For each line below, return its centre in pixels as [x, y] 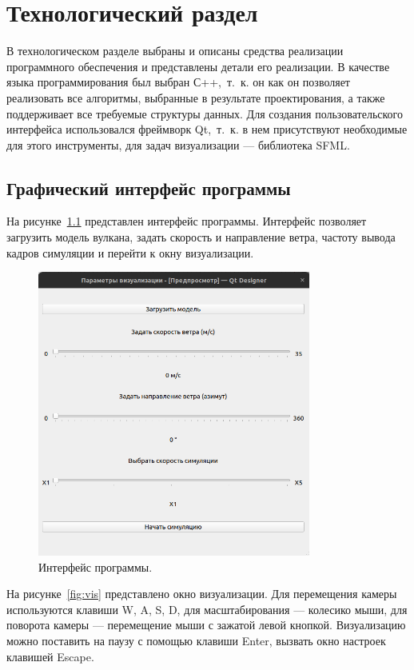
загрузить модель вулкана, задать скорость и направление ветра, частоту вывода [201, 237]
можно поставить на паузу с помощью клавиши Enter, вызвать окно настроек [196, 640]
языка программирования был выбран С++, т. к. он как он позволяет [178, 82]
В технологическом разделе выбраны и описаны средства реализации [175, 51]
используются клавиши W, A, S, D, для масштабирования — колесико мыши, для [207, 609]
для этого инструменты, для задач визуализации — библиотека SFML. [178, 144]
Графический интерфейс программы [149, 187]
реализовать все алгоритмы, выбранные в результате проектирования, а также [196, 97]
